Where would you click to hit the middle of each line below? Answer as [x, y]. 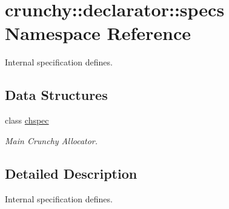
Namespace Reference [98, 33]
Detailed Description [71, 173]
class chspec [27, 120]
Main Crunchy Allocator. [51, 140]
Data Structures [56, 95]
